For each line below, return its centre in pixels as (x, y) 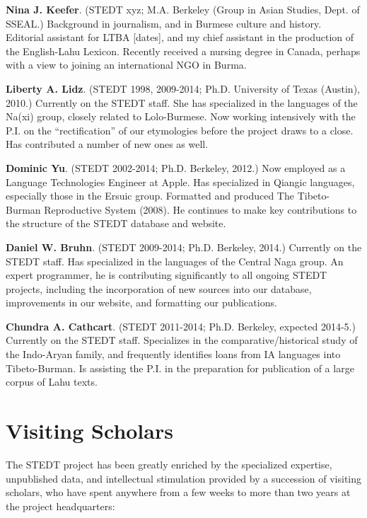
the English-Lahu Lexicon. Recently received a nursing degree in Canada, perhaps (183, 51)
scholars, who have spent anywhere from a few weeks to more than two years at (178, 492)
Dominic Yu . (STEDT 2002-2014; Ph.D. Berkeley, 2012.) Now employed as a (176, 167)
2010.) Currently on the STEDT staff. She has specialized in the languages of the (182, 102)
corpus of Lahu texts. (52, 382)
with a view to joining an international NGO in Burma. (126, 65)
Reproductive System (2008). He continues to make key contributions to (200, 209)
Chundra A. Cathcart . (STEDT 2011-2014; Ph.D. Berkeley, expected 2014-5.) (181, 326)
